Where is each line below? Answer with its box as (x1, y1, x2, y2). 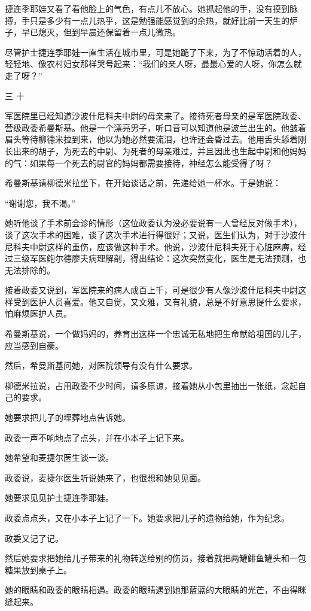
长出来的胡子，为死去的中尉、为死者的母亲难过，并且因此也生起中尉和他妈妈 (5, 144, 306, 157)
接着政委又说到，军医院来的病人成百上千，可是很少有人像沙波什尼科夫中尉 (5, 284, 298, 296)
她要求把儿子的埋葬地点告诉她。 (5, 411, 130, 424)
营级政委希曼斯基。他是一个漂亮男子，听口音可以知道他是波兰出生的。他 (5, 121, 289, 133)
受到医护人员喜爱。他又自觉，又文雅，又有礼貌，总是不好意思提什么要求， (13, 295, 306, 308)
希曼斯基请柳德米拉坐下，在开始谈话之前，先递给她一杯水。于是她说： (5, 177, 281, 189)
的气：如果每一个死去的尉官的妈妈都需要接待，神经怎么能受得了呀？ (5, 156, 273, 169)
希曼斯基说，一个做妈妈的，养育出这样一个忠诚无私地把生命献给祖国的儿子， (5, 327, 306, 340)
